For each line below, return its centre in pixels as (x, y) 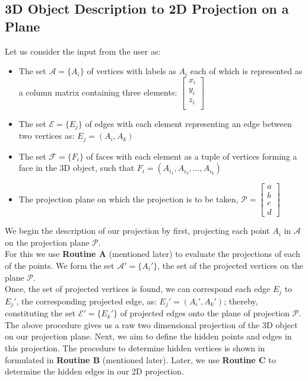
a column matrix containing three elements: (98, 92)
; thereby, (241, 301)
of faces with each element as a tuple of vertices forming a (192, 156)
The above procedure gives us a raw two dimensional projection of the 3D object (151, 324)
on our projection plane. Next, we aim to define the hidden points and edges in (148, 336)
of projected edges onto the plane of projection (205, 313)
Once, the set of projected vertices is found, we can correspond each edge (138, 289)
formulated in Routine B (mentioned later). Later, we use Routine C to (140, 359)
